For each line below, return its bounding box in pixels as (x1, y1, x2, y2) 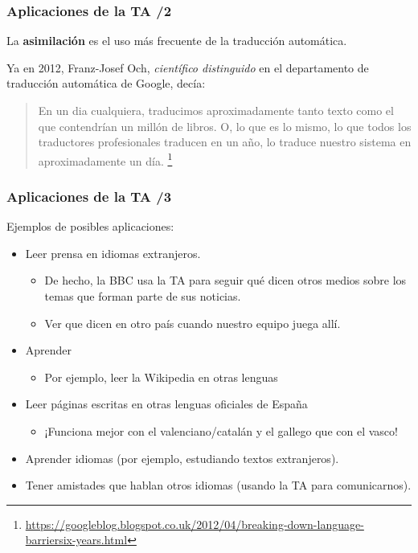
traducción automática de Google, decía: (6, 75, 206, 92)
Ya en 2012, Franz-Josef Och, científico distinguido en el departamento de (6, 59, 369, 76)
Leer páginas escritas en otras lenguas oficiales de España (25, 395, 308, 412)
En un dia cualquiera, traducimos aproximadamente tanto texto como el (38, 102, 394, 118)
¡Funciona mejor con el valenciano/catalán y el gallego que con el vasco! (44, 423, 398, 439)
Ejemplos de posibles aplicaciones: (6, 218, 174, 235)
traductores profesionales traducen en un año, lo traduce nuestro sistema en (38, 133, 412, 150)
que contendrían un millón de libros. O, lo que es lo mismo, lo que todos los (38, 117, 412, 134)
